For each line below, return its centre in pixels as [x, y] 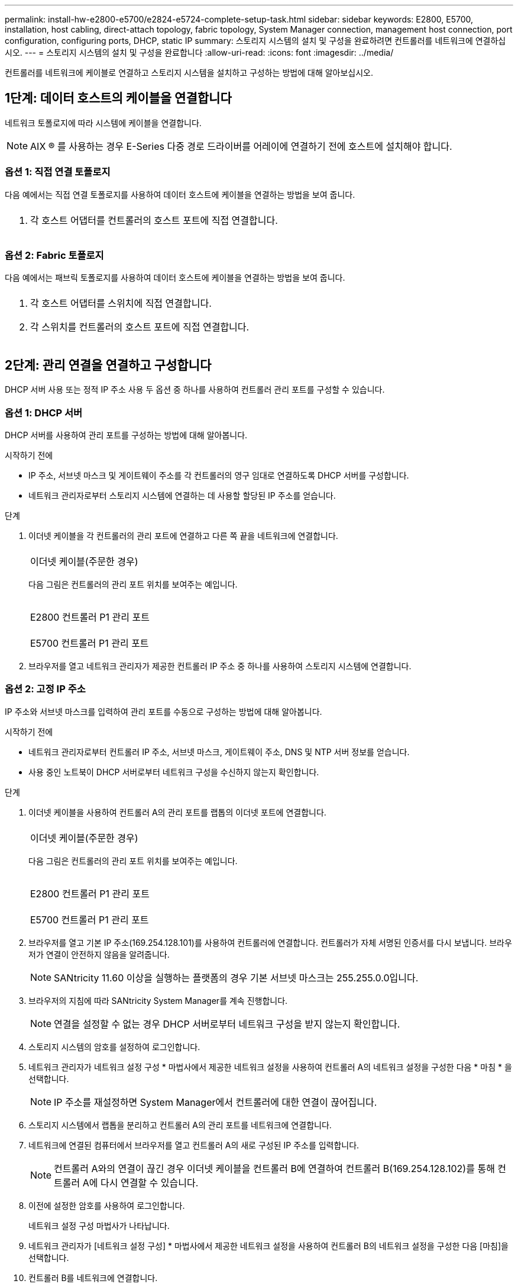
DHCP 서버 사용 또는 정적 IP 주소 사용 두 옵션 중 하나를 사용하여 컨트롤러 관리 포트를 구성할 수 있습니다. [195, 390]
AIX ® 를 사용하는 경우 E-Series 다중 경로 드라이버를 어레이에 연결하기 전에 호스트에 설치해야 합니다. [241, 146]
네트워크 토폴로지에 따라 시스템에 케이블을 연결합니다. [103, 123]
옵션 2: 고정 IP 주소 [45, 689]
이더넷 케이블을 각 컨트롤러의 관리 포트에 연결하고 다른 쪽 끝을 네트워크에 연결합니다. [183, 535]
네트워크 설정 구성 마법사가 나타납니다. [99, 1225]
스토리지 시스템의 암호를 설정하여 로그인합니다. [114, 1047]
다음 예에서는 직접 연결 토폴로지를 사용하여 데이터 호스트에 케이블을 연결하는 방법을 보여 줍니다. [180, 194]
